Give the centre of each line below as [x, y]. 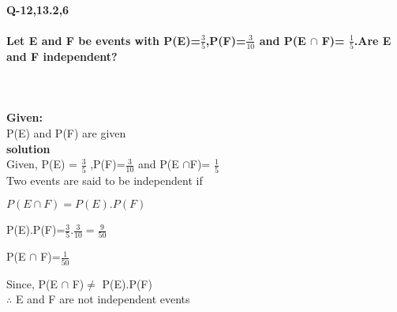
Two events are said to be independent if [105, 180]
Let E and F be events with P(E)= [103, 40]
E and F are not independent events [103, 299]
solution [28, 148]
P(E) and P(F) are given [66, 133]
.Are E [373, 40]
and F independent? [62, 56]
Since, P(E [32, 283]
